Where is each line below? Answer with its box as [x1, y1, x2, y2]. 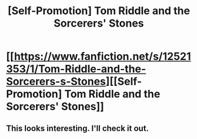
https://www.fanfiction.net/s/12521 [14, 50, 191, 63]
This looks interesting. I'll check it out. [6, 123, 149, 133]
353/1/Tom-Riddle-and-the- [6, 62, 146, 76]
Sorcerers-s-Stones [6, 75, 106, 88]
